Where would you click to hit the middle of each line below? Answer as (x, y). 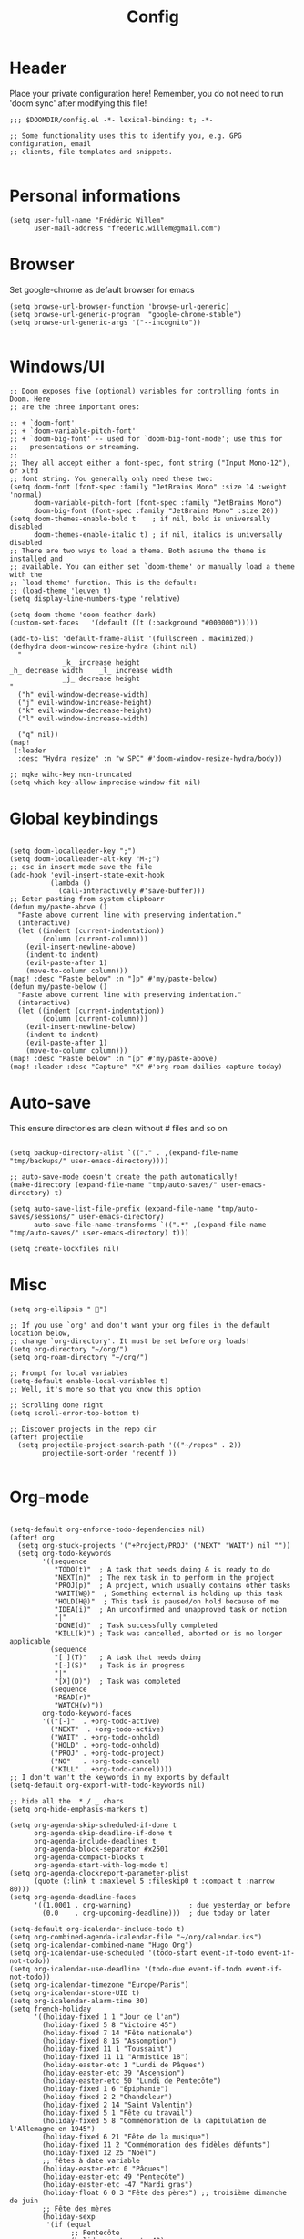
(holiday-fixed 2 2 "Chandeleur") (107, 2097)
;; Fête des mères (77, 2208)
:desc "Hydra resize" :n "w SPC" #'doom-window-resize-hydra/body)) (150, 758)
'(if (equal (69, 2224)
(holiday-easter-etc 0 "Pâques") (106, 2169)
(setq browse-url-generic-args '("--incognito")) (106, 322)
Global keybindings (84, 818)
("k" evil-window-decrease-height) (85, 710)
